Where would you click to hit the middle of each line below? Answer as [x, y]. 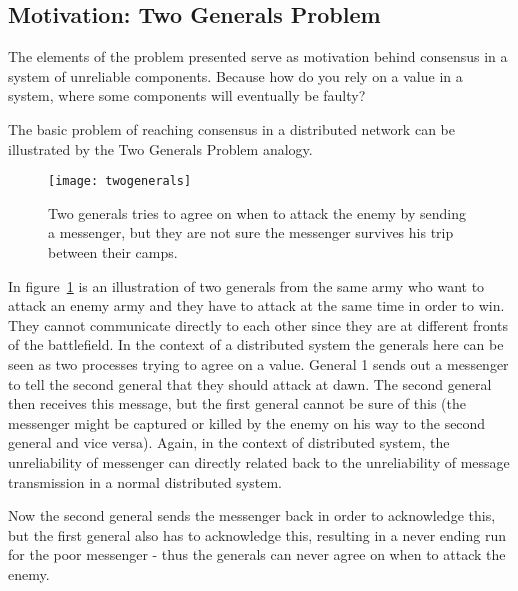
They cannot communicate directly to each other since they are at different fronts [258, 324]
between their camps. [113, 252]
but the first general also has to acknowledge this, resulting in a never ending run [257, 534]
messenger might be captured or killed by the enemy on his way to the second [247, 422]
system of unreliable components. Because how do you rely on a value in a [235, 75]
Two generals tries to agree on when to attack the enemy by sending [257, 212]
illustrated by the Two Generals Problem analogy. [160, 148]
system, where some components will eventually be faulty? [187, 95]
